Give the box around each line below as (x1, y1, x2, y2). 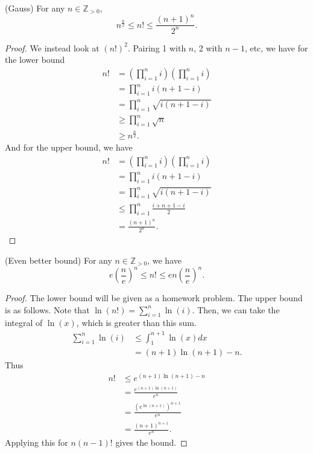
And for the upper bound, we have (5, 140, 133, 153)
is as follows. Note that (5, 303, 90, 316)
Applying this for (5, 436, 68, 449)
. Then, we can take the (192, 303, 280, 316)
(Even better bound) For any (5, 254, 112, 266)
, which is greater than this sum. (76, 316, 197, 329)
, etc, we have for (244, 41, 308, 54)
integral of (5, 316, 43, 329)
